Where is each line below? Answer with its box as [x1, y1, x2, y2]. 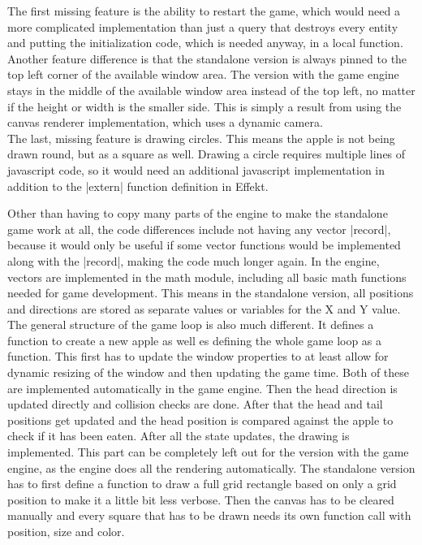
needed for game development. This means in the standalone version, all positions [7, 284, 414, 301]
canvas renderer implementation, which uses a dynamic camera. [7, 114, 323, 131]
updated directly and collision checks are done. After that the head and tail [7, 396, 383, 413]
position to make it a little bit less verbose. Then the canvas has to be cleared [7, 491, 394, 508]
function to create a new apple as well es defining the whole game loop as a [7, 331, 382, 348]
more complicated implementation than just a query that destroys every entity [7, 18, 398, 35]
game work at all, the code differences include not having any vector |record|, [7, 220, 391, 237]
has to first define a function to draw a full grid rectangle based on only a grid [7, 475, 397, 492]
